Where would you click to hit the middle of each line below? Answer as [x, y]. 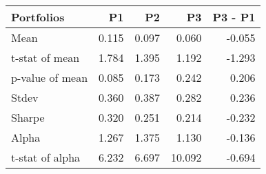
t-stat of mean [45, 57]
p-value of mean [50, 77]
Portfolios [38, 17]
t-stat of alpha [46, 157]
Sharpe [28, 117]
